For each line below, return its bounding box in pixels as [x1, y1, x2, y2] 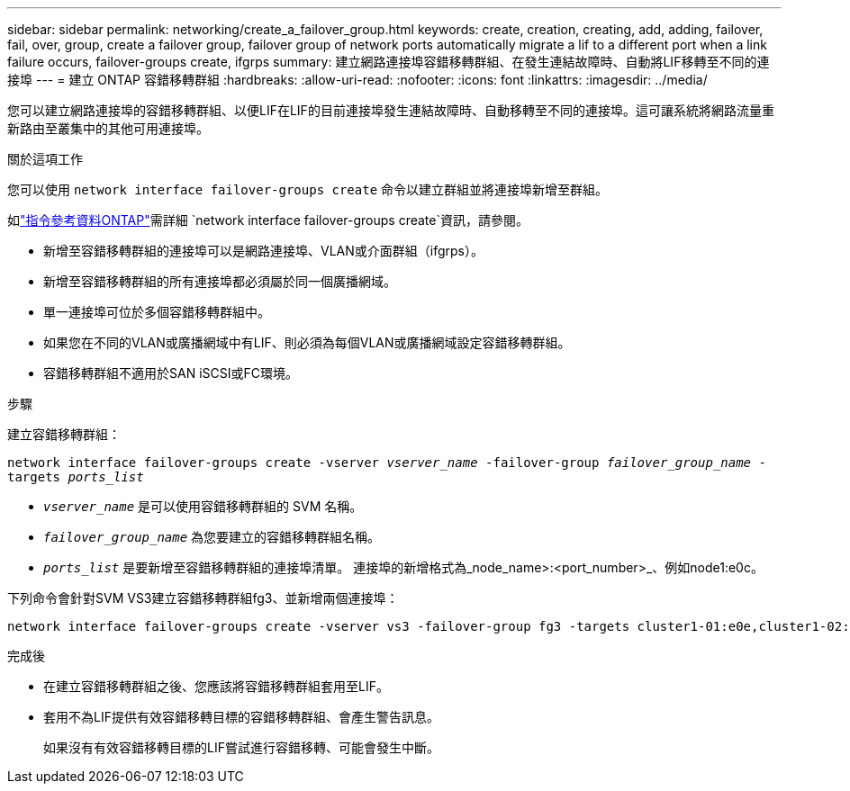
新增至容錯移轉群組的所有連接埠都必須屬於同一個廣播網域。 [43, 274, 396, 289]
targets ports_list [7, 470, 144, 484]
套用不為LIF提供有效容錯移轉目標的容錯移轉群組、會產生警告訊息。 [43, 709, 439, 724]
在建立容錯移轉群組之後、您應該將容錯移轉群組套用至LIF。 [43, 679, 389, 694]
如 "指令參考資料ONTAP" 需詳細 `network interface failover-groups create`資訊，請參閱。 [7, 212, 529, 228]
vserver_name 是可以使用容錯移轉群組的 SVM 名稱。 [43, 499, 363, 514]
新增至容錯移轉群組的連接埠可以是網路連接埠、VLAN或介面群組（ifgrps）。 [43, 243, 484, 258]
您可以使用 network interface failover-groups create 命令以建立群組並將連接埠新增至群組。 [7, 182, 609, 197]
